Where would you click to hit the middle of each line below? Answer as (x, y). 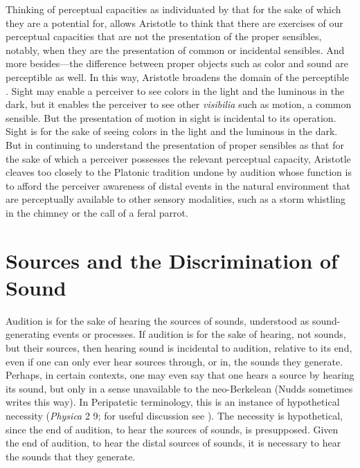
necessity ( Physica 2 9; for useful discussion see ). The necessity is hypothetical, (174, 415)
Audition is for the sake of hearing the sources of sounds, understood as (157, 320)
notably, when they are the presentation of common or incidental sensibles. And (175, 49)
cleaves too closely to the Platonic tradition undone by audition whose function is (179, 172)
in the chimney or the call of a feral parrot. (97, 212)
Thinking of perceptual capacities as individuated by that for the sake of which (173, 9)
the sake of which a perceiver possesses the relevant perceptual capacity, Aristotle (178, 158)
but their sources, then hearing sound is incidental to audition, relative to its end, (179, 348)
